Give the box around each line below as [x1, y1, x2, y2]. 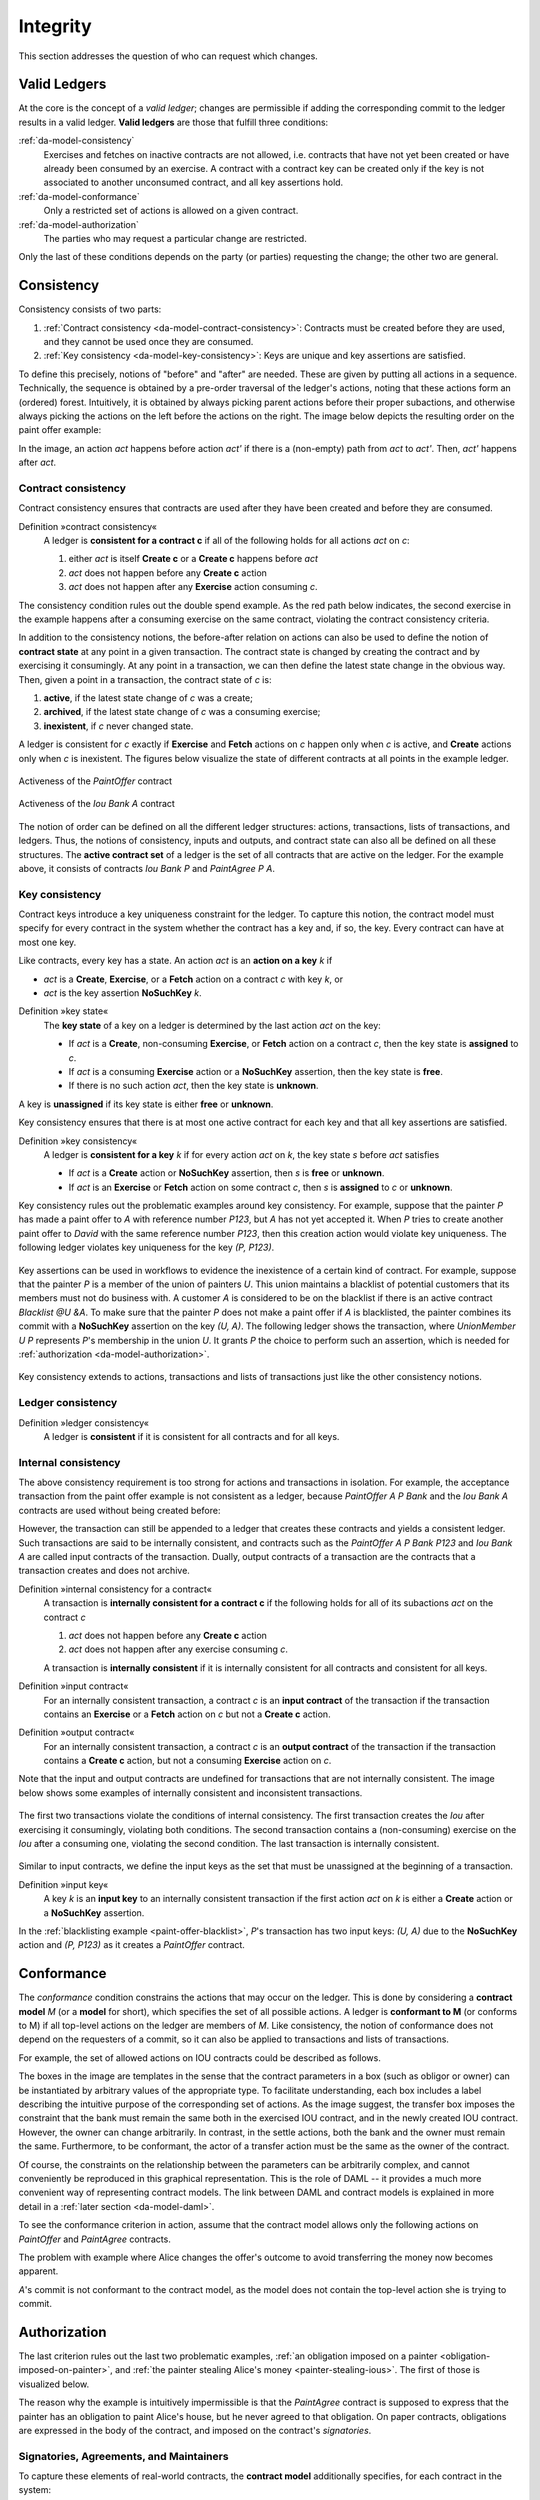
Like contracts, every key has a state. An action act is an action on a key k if [18, 955, 333, 967]
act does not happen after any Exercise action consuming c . [68, 581, 319, 593]
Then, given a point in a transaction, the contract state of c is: [18, 673, 272, 685]
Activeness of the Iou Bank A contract [18, 798, 175, 810]
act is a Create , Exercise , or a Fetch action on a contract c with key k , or [43, 973, 344, 985]
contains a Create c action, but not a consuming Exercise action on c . [43, 1755, 332, 1767]
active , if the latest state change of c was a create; [43, 692, 254, 704]
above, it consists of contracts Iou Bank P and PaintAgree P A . [18, 862, 275, 874]
